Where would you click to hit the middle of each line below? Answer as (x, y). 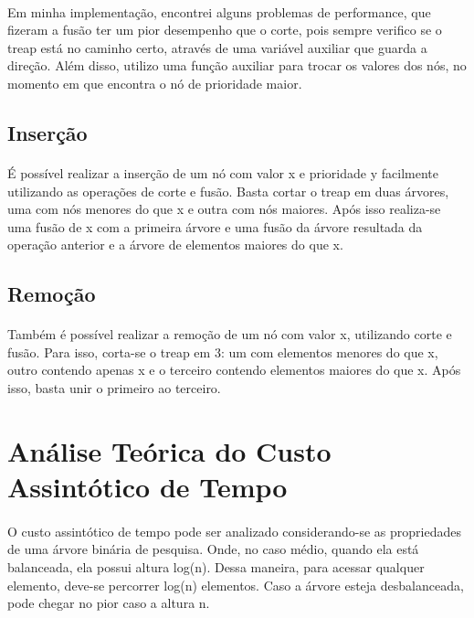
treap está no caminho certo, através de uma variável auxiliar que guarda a (217, 47)
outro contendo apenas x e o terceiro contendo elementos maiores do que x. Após (234, 370)
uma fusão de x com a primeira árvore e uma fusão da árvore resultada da (215, 226)
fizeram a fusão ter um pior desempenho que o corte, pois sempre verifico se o (225, 30)
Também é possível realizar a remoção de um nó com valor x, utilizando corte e (230, 334)
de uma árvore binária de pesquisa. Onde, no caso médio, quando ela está (213, 549)
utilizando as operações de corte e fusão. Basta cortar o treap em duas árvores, (228, 191)
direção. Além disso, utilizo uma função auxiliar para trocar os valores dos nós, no (237, 65)
